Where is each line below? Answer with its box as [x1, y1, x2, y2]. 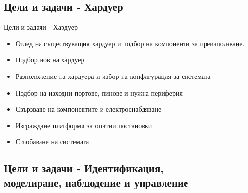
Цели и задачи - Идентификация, [4, 160, 164, 175]
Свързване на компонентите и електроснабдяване [15, 104, 162, 114]
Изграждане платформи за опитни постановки [15, 120, 152, 130]
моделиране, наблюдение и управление [4, 174, 188, 190]
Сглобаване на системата [15, 136, 89, 147]
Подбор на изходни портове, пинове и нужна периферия [15, 87, 183, 97]
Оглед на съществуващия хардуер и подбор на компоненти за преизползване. [15, 38, 245, 48]
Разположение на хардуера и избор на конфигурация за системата [15, 71, 211, 81]
